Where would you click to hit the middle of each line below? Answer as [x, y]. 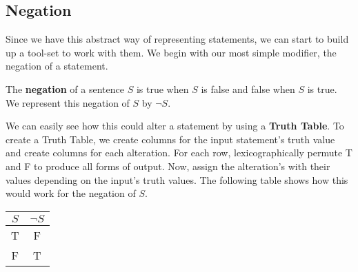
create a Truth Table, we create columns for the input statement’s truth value [170, 139]
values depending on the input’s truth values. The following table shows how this [177, 179]
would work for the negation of [71, 193]
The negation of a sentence [65, 88]
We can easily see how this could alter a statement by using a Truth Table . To [175, 126]
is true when [162, 88]
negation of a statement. [57, 66]
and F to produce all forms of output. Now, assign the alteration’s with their [168, 166]
